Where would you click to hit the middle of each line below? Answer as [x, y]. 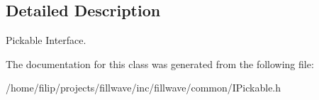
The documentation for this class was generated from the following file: [160, 63]
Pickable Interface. [46, 40]
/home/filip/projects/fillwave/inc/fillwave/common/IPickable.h [144, 88]
